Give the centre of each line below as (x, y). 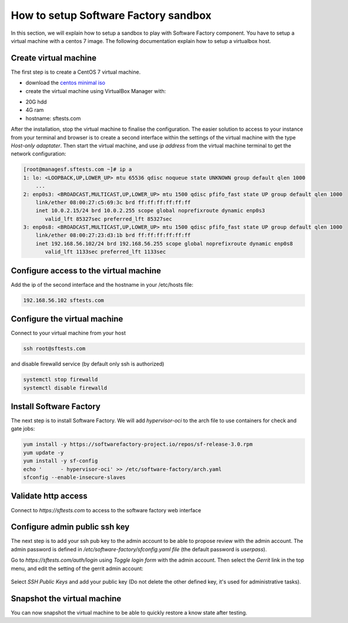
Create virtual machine (54, 58)
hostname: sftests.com (53, 118)
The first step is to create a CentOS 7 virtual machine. (76, 72)
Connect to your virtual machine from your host (68, 333)
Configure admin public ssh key (70, 527)
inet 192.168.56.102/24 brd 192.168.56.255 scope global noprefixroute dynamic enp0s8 (164, 243)
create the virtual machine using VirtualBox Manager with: (96, 91)
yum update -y (43, 453)
